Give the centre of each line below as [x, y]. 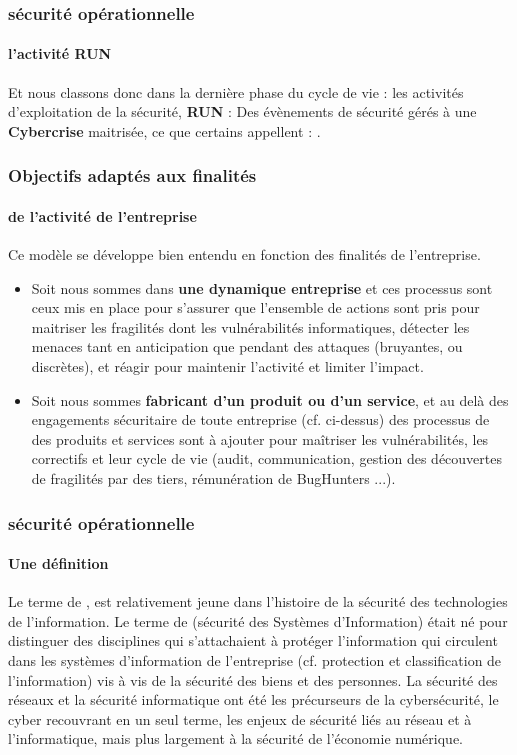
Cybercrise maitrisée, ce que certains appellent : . [164, 130]
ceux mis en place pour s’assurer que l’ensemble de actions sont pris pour [255, 307]
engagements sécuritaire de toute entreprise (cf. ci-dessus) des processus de [260, 419]
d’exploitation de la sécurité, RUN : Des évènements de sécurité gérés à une [242, 111]
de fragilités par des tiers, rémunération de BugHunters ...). [213, 478]
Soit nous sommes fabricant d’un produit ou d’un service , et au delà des [270, 399]
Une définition [58, 563]
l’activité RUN [60, 53]
